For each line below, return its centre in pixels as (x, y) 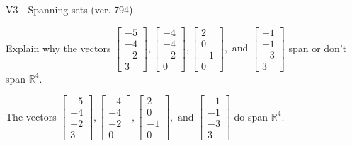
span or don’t (318, 48)
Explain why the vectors (58, 48)
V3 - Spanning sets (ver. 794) (69, 9)
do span (251, 116)
